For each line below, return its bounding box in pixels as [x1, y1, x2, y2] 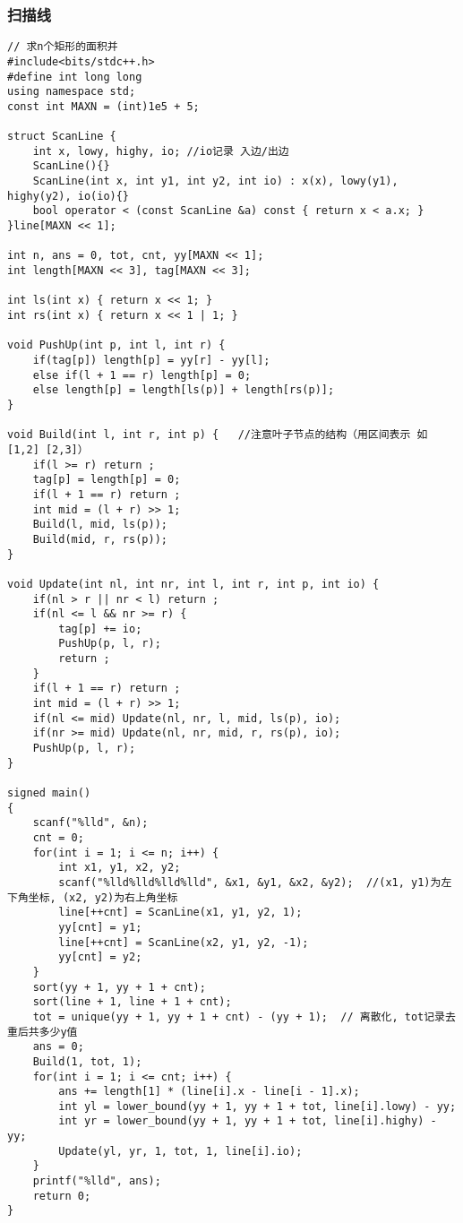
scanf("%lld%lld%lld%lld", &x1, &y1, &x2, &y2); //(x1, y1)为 [58, 875, 442, 889]
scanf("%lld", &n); [32, 816, 149, 830]
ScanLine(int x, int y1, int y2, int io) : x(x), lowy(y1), [32, 175, 399, 188]
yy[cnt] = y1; [58, 920, 142, 934]
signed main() [7, 787, 91, 800]
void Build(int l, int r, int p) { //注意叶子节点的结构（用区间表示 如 [7, 428, 428, 442]
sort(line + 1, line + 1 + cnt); [32, 995, 232, 1009]
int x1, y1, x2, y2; [58, 861, 181, 874]
